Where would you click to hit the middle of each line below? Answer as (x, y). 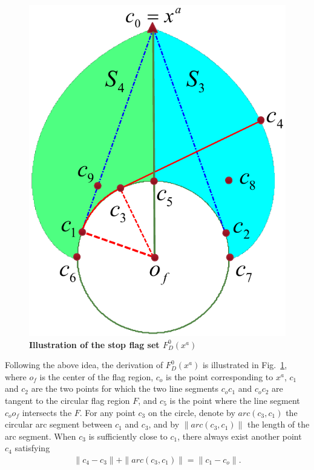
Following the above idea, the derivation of (84, 365)
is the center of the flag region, (96, 376)
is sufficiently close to (128, 436)
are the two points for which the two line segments (125, 388)
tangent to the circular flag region (67, 401)
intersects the (47, 412)
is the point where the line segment (235, 401)
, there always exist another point (240, 436)
